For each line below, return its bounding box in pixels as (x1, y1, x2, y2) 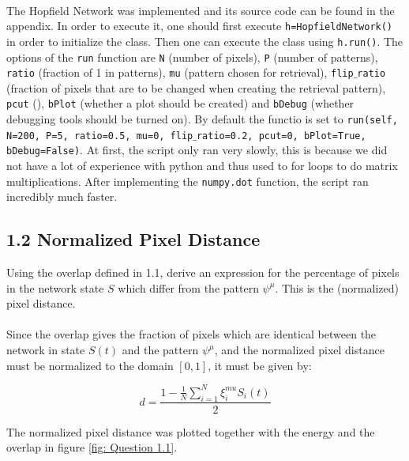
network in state (6, 342, 85, 358)
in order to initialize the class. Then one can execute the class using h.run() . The (6, 32, 403, 49)
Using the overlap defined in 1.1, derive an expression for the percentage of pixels (6, 264, 400, 281)
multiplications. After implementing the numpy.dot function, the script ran (6, 172, 369, 189)
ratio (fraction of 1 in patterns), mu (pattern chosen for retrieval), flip (6, 64, 354, 81)
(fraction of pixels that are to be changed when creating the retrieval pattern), (6, 79, 386, 96)
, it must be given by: (208, 357, 312, 373)
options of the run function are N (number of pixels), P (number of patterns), (6, 48, 378, 65)
